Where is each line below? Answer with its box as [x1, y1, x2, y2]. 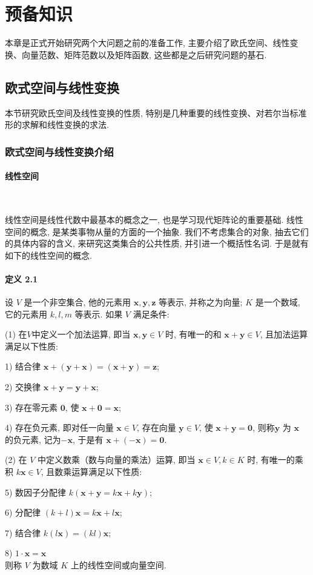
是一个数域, [255, 296, 300, 308]
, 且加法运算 [260, 328, 308, 341]
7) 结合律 [5, 526, 41, 539]
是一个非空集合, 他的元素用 [24, 296, 131, 308]
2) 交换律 [5, 381, 41, 393]
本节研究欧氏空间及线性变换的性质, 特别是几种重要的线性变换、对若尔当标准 [5, 106, 307, 119]
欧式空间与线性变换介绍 [5, 144, 114, 159]
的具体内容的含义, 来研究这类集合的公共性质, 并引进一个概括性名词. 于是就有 [5, 237, 309, 250]
